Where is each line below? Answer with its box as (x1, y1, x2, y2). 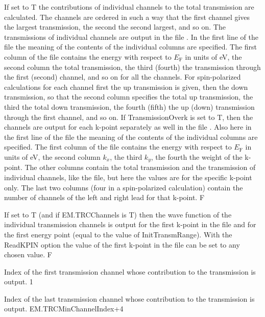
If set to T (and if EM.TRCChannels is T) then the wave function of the (4, 209, 232, 220)
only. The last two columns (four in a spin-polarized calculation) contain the (4, 182, 243, 192)
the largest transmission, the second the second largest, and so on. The (4, 21, 226, 32)
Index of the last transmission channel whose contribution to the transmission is (4, 293, 255, 304)
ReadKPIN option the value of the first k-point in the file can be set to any (4, 239, 240, 250)
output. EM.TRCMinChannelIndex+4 (4, 303, 124, 314)
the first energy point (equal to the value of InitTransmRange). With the (4, 229, 232, 239)
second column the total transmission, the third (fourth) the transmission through (4, 61, 261, 72)
